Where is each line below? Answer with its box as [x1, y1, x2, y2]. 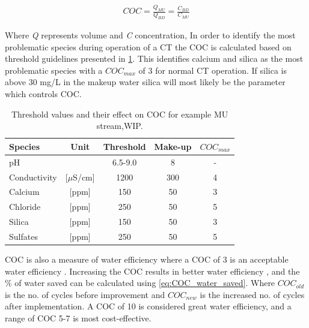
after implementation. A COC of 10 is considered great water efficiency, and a [5, 300, 292, 312]
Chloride [9, 200, 41, 213]
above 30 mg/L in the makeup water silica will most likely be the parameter [5, 76, 286, 88]
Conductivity [9, 170, 57, 183]
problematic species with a [5, 64, 103, 76]
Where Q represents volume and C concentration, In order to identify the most [5, 29, 296, 41]
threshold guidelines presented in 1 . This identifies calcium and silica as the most [5, 52, 304, 65]
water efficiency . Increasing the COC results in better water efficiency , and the [5, 264, 300, 277]
